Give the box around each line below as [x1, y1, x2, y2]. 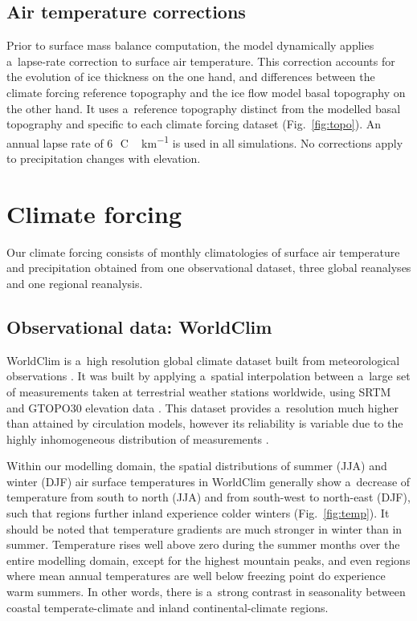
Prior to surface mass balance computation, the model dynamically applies [6, 37, 374, 54]
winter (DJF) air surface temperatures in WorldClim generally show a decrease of [6, 473, 411, 489]
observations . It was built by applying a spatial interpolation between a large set [6, 367, 411, 384]
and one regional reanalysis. [6, 274, 143, 291]
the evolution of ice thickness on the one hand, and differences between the [6, 68, 375, 85]
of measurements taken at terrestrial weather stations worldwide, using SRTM [6, 383, 391, 400]
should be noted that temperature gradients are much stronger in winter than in [6, 520, 403, 537]
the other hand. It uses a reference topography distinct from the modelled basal [6, 99, 401, 116]
